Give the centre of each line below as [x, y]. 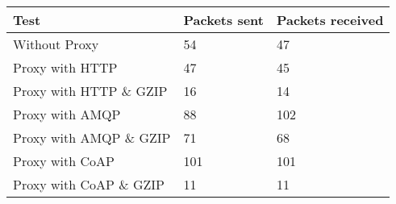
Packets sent [223, 20]
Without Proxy [56, 44]
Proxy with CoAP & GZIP [89, 184]
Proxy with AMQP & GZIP [92, 137]
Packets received [330, 20]
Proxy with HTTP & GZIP [90, 91]
